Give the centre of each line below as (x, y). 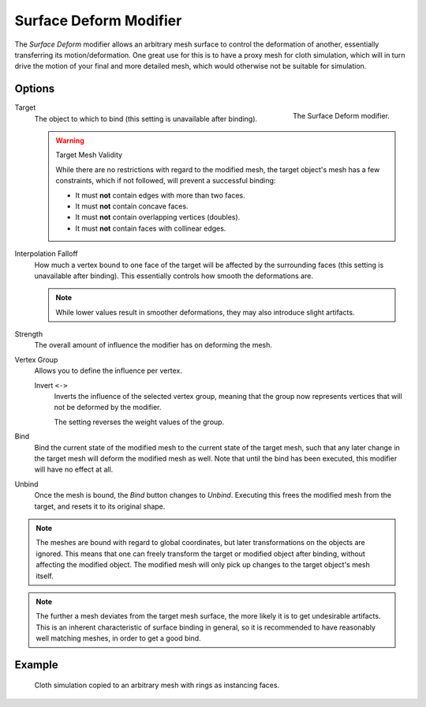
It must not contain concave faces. (132, 206)
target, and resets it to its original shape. (100, 506)
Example (36, 665)
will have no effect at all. (74, 469)
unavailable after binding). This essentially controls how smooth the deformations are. (174, 276)
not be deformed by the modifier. (108, 408)
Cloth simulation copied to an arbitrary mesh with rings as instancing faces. (157, 685)
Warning (70, 141)
